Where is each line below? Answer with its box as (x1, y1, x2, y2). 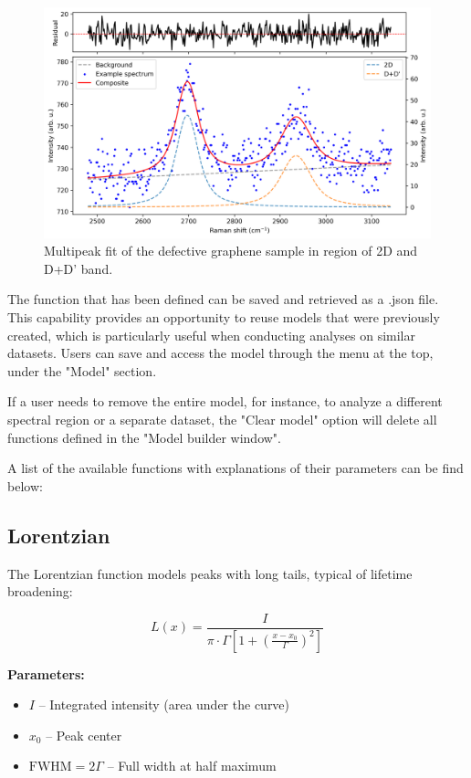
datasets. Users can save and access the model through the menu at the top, (7, 343, 434, 363)
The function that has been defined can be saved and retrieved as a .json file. (7, 289, 439, 309)
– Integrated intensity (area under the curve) (38, 695, 290, 714)
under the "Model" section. (7, 361, 157, 380)
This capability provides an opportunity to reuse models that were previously (7, 307, 440, 326)
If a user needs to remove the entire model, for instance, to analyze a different (7, 392, 443, 411)
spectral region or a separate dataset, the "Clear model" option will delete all (7, 409, 437, 428)
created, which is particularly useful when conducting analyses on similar (7, 325, 416, 344)
